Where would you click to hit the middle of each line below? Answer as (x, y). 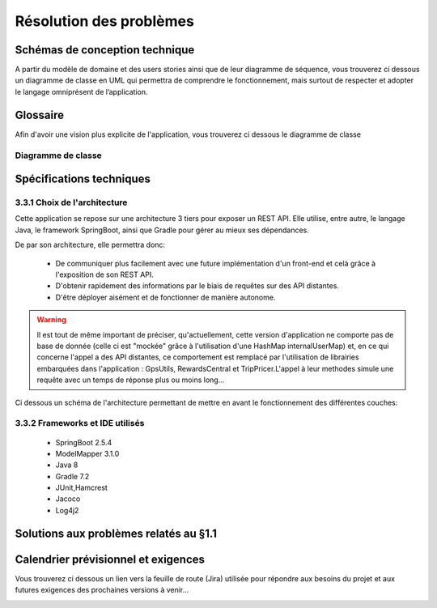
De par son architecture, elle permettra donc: (90, 245)
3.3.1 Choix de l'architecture (71, 202)
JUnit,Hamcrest (82, 488)
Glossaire (40, 115)
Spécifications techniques (83, 179)
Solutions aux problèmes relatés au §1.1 (116, 533)
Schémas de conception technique (105, 50)
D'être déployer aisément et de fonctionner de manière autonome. (165, 297)
